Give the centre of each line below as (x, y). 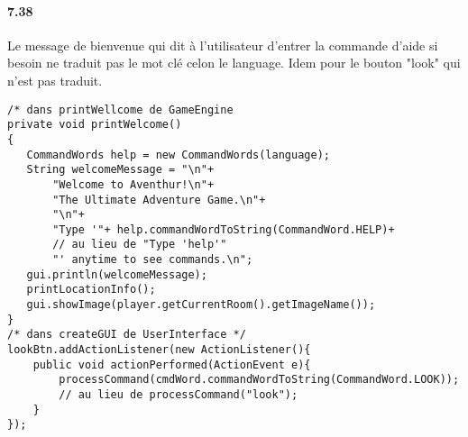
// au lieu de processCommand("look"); (179, 395)
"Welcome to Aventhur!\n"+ (133, 184)
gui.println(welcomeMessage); (117, 274)
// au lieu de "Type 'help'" (140, 245)
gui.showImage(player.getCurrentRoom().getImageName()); (201, 305)
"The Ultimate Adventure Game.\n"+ (159, 200)
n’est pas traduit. (55, 80)
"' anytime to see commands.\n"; (153, 260)
